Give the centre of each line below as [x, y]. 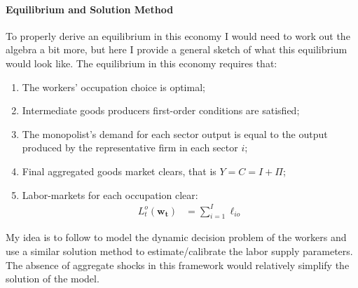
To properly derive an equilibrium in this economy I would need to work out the [178, 35]
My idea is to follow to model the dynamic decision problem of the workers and [176, 237]
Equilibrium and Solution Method [90, 9]
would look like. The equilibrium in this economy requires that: [142, 63]
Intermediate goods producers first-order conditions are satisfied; [161, 110]
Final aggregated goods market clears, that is [119, 171]
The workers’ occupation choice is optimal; [113, 87]
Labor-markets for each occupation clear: [110, 194]
